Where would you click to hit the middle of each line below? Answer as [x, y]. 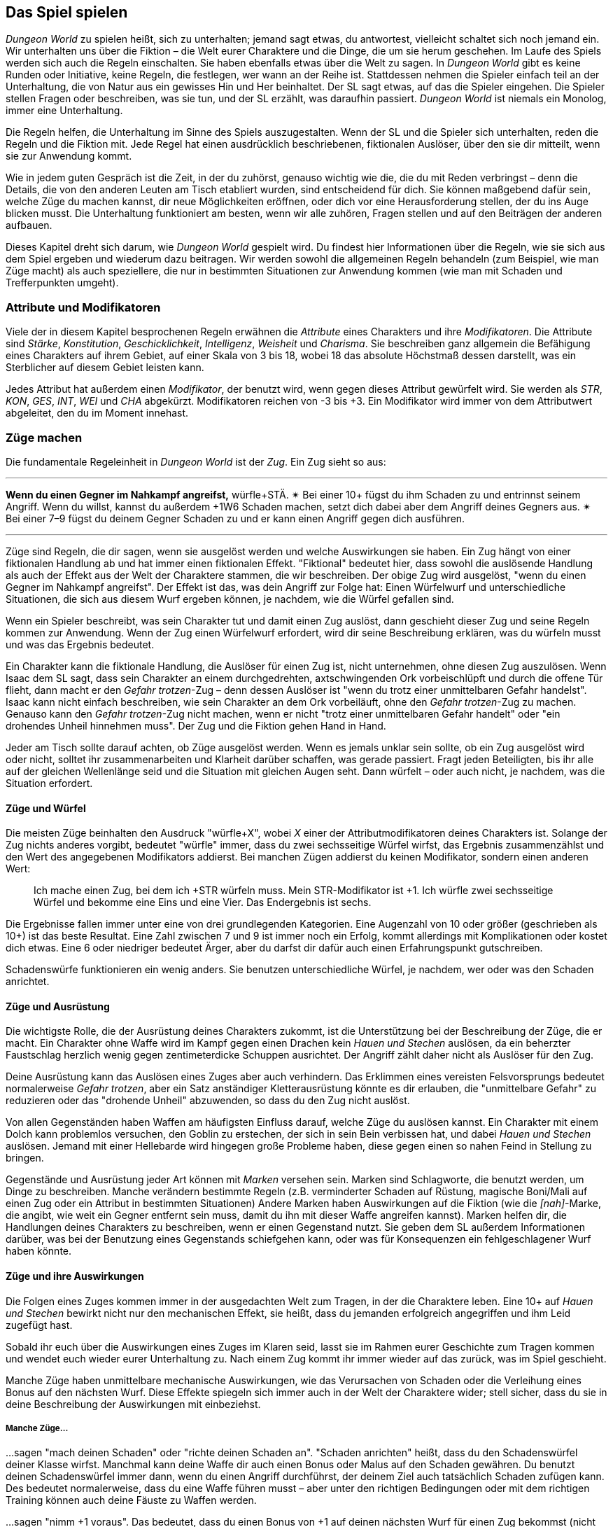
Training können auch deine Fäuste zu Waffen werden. [131, 1500]
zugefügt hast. [39, 1325]
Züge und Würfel [46, 808]
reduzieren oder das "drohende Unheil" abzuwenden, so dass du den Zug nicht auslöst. [208, 1101]
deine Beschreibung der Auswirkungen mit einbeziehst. [133, 1404]
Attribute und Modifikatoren [83, 307]
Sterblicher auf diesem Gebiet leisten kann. [105, 368]
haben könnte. [39, 1251]
